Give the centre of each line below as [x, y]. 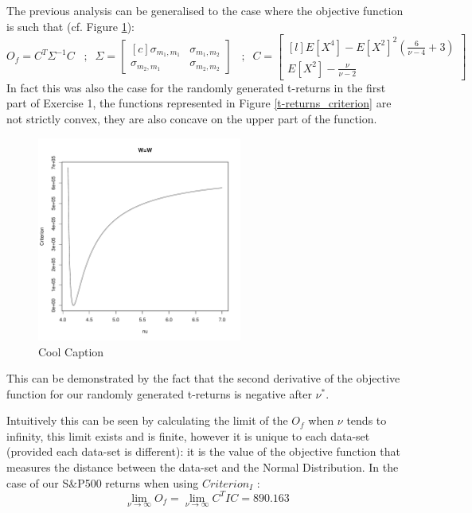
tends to [367, 420]
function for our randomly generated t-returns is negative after [159, 393]
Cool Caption [71, 351]
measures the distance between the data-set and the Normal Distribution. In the [203, 467]
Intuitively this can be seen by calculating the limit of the [147, 420]
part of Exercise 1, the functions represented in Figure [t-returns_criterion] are [199, 103]
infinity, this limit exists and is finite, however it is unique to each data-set [188, 435]
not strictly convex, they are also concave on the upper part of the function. [192, 118]
